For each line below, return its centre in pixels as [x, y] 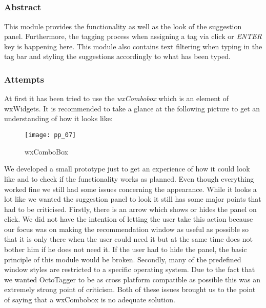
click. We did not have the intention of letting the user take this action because [129, 219]
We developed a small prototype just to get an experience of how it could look [127, 169]
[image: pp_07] [50, 135]
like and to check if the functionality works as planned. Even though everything [129, 178]
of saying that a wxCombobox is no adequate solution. [90, 300]
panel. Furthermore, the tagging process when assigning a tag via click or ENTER [133, 36]
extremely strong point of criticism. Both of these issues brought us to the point [130, 289]
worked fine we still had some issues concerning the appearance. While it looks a [130, 189]
